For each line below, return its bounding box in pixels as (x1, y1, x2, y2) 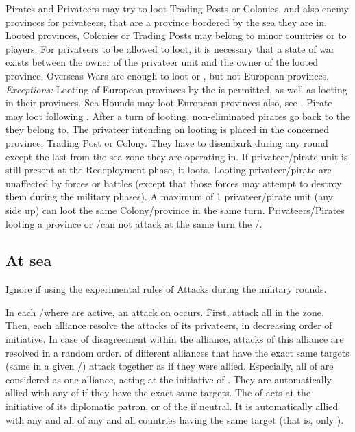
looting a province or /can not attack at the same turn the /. (5, 216, 262, 230)
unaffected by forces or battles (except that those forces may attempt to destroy (5, 176, 342, 190)
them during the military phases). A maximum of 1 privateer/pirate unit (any (5, 189, 333, 204)
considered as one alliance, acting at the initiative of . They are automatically (5, 372, 332, 386)
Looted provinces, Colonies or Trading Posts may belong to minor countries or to (5, 28, 347, 43)
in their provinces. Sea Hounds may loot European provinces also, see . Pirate (5, 95, 332, 110)
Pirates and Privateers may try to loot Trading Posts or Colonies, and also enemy (5, 1, 349, 15)
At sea (5, 250, 52, 271)
